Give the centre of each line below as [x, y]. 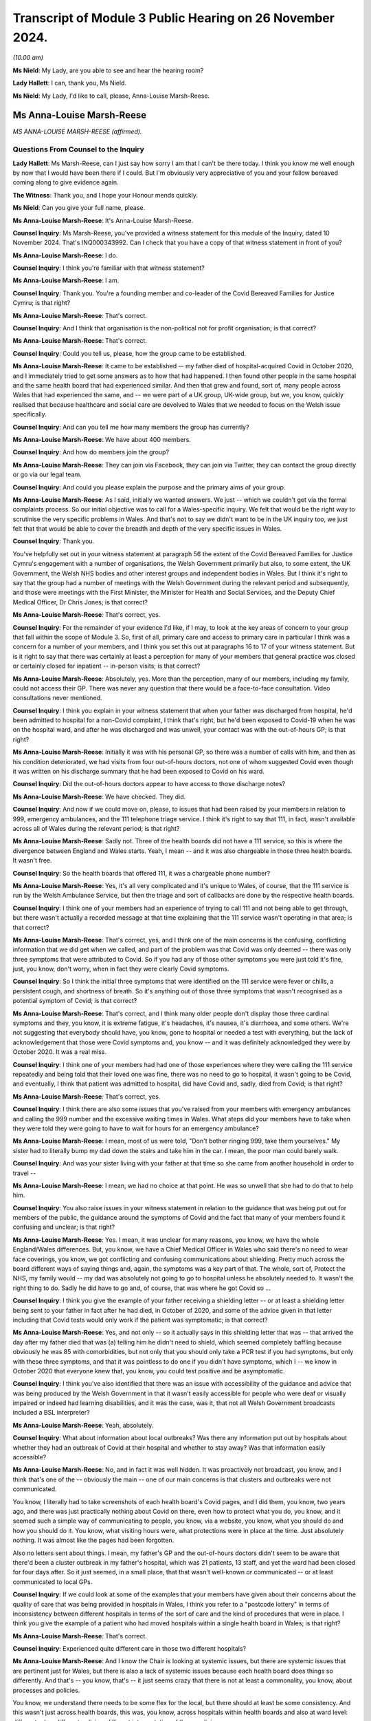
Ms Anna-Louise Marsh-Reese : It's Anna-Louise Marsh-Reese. [103, 220]
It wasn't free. [32, 860]
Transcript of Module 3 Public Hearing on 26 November [173, 18]
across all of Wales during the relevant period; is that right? [96, 828]
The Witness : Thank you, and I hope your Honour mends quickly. [105, 195]
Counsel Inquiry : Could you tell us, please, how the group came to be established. [130, 353]
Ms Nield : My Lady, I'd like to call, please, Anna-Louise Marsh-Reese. [111, 96]
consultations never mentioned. [57, 698]
